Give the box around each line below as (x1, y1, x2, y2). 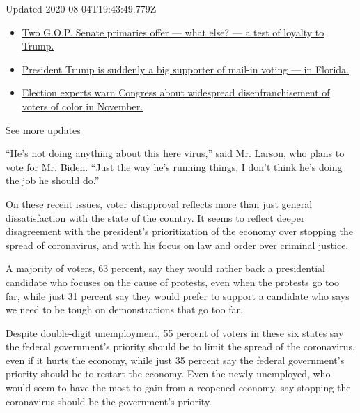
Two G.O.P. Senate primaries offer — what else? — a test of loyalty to (22, 24, 324, 39)
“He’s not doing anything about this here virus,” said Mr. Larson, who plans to (6, 146, 345, 160)
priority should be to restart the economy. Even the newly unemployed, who (6, 366, 331, 381)
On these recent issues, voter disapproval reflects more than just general (6, 196, 313, 211)
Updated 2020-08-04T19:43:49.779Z (6, 1, 157, 15)
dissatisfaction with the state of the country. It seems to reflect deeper (6, 210, 305, 225)
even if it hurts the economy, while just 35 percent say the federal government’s (6, 352, 345, 367)
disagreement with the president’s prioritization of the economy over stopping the (6, 224, 354, 239)
